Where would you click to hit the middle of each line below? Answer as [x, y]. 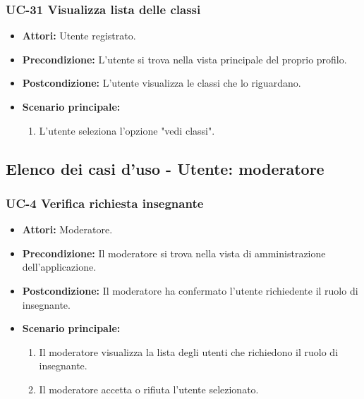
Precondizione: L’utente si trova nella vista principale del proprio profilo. [184, 59]
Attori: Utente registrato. [79, 36]
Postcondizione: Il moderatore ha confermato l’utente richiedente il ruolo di [190, 290]
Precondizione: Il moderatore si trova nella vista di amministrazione [174, 253]
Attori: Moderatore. [67, 229]
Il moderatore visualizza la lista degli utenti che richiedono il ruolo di [189, 351]
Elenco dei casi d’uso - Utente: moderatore [165, 168]
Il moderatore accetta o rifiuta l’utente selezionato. [149, 389]
